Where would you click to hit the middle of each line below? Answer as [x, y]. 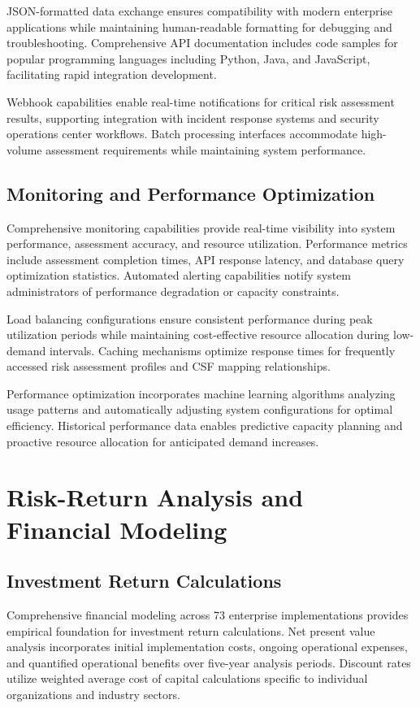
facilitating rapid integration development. [112, 74]
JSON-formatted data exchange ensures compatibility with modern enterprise [200, 11]
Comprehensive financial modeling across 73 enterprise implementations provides [208, 615]
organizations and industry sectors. [93, 694]
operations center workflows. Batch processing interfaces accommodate [182, 134]
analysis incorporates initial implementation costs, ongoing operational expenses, [207, 647]
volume [24, 149]
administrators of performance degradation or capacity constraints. [173, 291]
